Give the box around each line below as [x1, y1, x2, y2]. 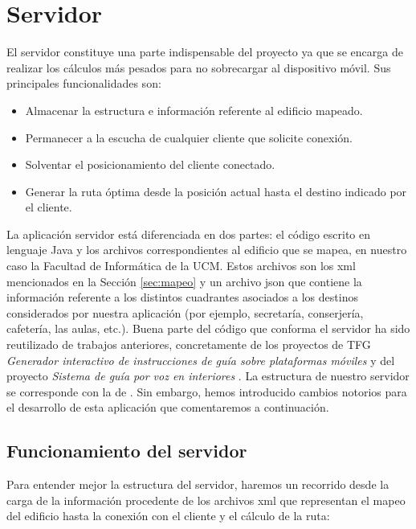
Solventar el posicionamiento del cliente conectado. [25, 156, 275, 173]
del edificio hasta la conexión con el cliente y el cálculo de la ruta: [6, 507, 330, 524]
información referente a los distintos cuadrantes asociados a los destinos [6, 289, 358, 306]
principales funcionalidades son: [6, 75, 161, 92]
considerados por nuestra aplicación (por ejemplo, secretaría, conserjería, [6, 304, 364, 321]
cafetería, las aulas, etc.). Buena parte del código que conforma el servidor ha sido [6, 320, 410, 337]
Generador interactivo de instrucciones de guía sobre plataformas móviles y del [6, 351, 395, 368]
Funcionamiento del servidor [6, 438, 247, 463]
